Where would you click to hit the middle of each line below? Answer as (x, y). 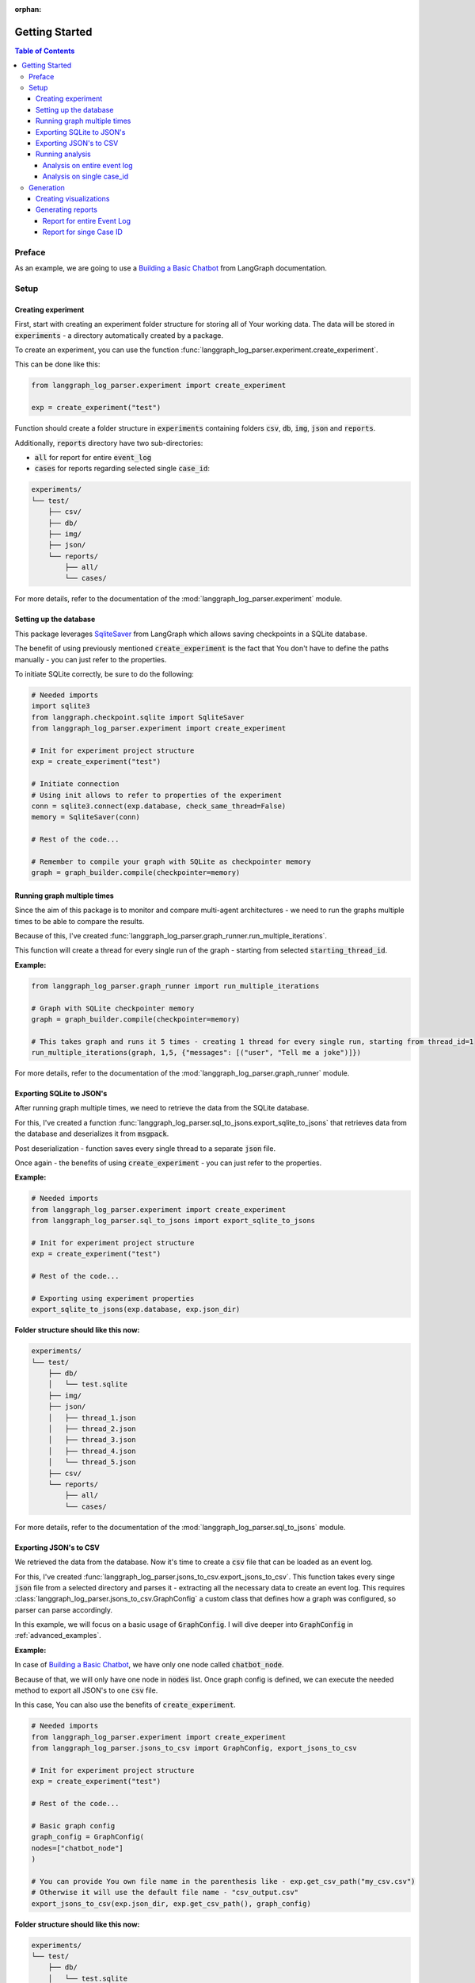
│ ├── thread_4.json (92, 1451)
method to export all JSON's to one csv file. (86, 1690)
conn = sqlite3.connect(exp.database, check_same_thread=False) (159, 806)
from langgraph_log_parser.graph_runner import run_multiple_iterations (175, 986)
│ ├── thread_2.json (92, 1429)
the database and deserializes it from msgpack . (92, 1133)
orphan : (28, 9)
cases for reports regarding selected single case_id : (122, 469)
